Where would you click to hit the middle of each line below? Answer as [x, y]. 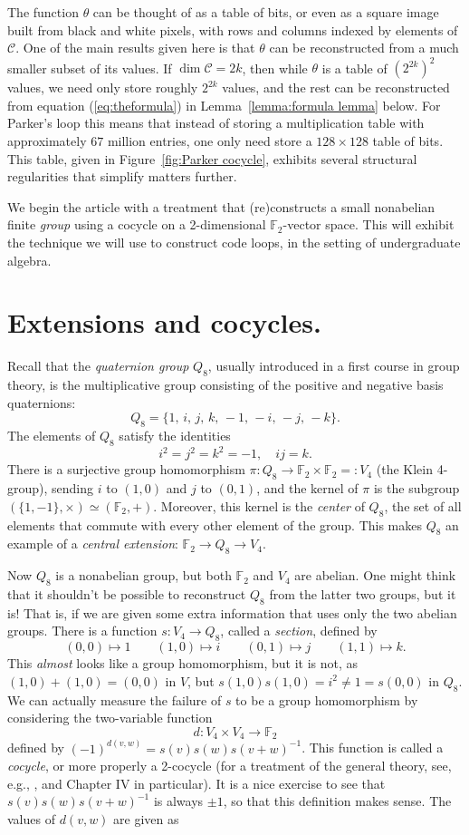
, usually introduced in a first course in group [334, 366]
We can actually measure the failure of [115, 699]
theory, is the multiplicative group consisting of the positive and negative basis [225, 385]
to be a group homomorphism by [327, 699]
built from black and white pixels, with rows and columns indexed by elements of [233, 29]
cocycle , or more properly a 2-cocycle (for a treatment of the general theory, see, [230, 766]
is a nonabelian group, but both [144, 575]
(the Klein [404, 469]
